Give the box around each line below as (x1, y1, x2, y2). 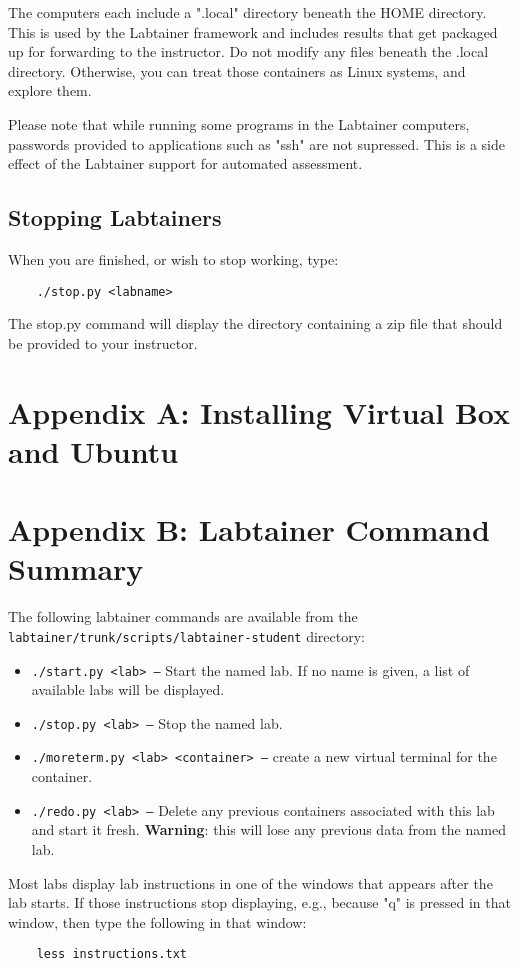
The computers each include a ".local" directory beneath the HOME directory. (8, 2, 487, 22)
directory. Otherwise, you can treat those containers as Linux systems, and (8, 60, 466, 81)
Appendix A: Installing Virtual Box (8, 391, 511, 432)
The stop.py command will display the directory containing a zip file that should (8, 313, 503, 334)
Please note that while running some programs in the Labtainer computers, (8, 113, 470, 134)
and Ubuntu (8, 430, 179, 471)
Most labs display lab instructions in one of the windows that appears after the (8, 872, 493, 893)
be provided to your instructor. (8, 332, 198, 353)
